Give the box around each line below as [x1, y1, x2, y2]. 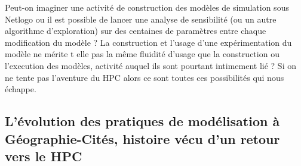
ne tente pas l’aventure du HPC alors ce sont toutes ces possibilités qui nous [5, 71, 284, 83]
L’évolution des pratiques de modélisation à [5, 112, 280, 130]
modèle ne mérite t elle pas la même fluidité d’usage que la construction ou [5, 48, 279, 60]
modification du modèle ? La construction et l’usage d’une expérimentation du [5, 36, 292, 48]
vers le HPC [5, 146, 82, 165]
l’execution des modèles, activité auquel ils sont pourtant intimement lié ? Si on [5, 59, 296, 71]
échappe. [5, 83, 36, 95]
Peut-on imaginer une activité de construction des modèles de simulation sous [5, 1, 289, 13]
